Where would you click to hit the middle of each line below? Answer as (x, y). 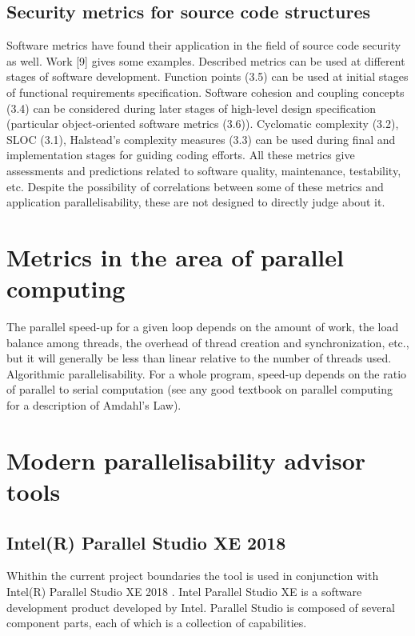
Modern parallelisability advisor (186, 460)
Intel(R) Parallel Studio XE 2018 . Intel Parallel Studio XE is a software (184, 591)
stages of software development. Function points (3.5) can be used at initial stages (207, 76)
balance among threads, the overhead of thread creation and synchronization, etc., (208, 342)
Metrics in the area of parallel (175, 256)
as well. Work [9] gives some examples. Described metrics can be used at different (206, 60)
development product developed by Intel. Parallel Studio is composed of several (201, 607)
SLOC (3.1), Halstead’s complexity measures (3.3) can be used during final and (201, 139)
